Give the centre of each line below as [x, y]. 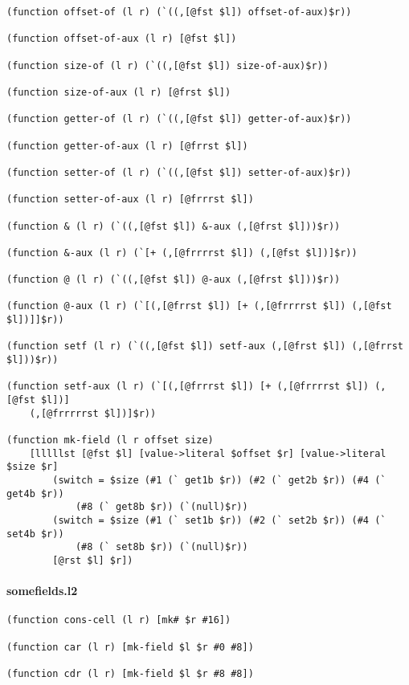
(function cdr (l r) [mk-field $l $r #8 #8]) [130, 673]
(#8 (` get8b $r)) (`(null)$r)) [162, 507]
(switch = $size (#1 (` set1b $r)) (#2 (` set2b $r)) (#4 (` [219, 520]
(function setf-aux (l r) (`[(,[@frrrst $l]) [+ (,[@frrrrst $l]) [188, 387]
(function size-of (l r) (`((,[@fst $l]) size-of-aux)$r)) [168, 65]
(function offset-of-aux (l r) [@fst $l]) [122, 39]
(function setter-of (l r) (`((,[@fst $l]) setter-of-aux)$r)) [179, 172]
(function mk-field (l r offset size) [110, 440]
